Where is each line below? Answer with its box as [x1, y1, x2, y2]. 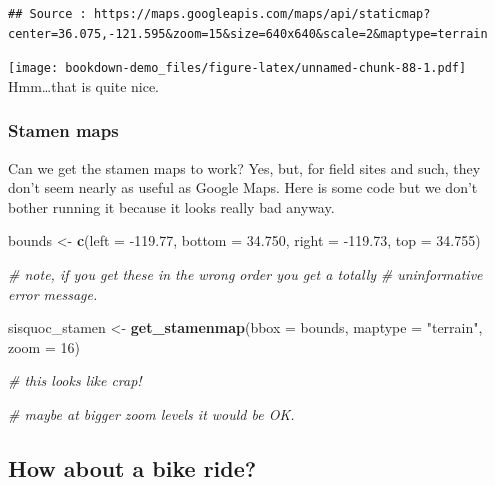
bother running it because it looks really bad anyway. [8, 196, 335, 217]
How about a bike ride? [8, 452, 257, 483]
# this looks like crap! [8, 370, 142, 391]
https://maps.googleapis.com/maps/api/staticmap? [93, 7, 431, 21]
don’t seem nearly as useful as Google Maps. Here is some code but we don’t [8, 177, 478, 198]
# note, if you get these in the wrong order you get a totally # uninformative [8, 264, 483, 285]
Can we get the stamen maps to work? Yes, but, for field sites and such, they [8, 157, 481, 178]
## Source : [8, 7, 87, 21]
